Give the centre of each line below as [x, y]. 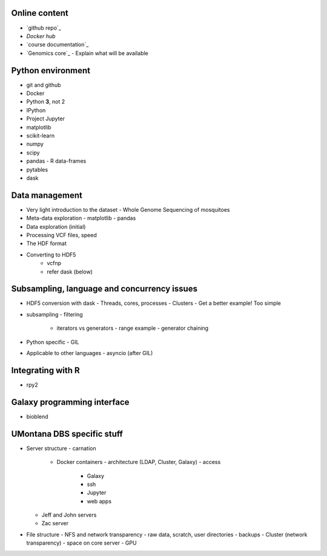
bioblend [37, 416]
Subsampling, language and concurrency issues [104, 289]
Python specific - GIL [53, 342]
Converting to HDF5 [51, 255]
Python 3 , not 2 [46, 102]
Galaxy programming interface [70, 402]
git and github [44, 85]
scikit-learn [40, 136]
